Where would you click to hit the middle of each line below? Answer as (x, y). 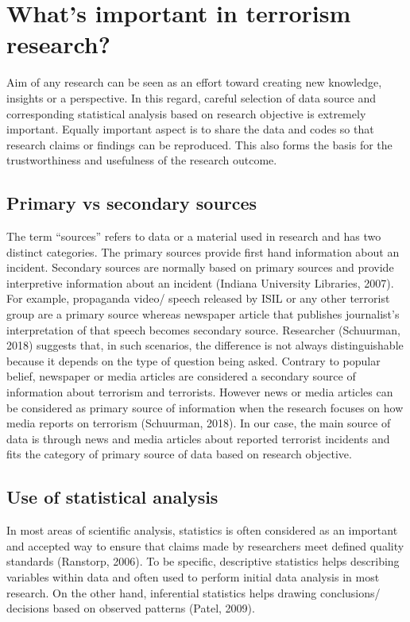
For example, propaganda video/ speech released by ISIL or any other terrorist (198, 298)
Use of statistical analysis (112, 497)
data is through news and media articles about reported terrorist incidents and (198, 438)
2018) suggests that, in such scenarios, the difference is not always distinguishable (205, 345)
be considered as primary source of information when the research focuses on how (205, 407)
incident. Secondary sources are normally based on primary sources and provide (200, 267)
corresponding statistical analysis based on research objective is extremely (186, 113)
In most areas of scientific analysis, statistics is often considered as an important (202, 530)
